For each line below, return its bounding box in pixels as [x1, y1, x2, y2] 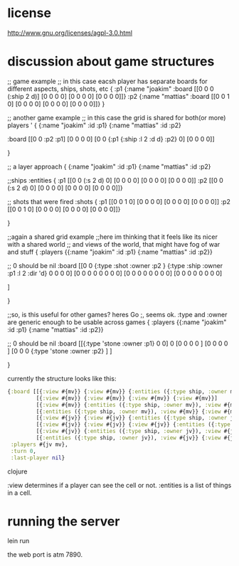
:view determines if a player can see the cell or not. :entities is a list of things [7, 481, 232, 489]
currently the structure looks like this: [7, 374, 117, 383]
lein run [7, 537, 30, 545]
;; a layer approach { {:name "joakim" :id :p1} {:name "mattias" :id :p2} [7, 162, 211, 171]
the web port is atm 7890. [7, 550, 83, 559]
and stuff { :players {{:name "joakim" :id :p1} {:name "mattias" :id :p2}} [7, 247, 213, 256]
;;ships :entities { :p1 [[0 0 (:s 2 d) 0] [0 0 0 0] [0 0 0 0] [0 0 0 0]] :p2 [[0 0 [7, 176, 224, 184]
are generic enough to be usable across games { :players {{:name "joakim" [7, 318, 227, 326]
